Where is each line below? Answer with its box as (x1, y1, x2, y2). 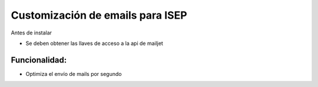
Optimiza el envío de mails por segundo (25, 70, 122, 77)
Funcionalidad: (11, 55, 67, 65)
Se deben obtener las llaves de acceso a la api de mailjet (25, 40, 163, 47)
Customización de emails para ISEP (11, 9, 188, 22)
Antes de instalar (11, 29, 52, 36)
